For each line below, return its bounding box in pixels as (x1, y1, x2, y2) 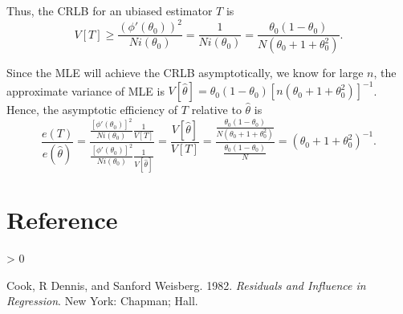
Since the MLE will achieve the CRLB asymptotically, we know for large (6, 64, 364, 80)
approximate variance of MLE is (6, 82, 165, 99)
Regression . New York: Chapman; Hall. (6, 292, 198, 309)
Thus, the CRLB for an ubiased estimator (6, 2, 213, 18)
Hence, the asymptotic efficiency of (6, 101, 178, 118)
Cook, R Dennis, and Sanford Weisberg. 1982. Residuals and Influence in (6, 276, 366, 293)
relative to (191, 101, 242, 118)
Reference (6, 203, 118, 236)
